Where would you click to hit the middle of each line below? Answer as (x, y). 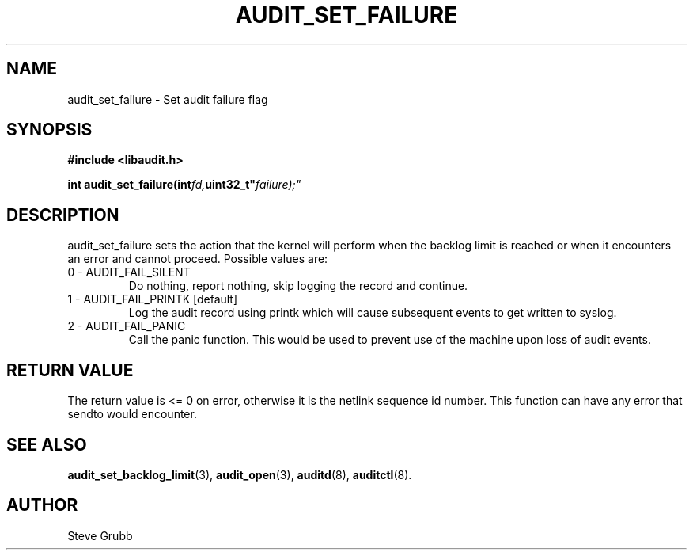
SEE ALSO (47, 444)
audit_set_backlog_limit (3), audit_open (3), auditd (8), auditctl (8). (240, 474)
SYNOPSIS (49, 130)
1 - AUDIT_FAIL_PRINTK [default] (153, 299)
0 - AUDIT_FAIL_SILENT (129, 272)
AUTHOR (42, 505)
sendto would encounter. (132, 414)
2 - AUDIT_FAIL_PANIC (127, 326)
